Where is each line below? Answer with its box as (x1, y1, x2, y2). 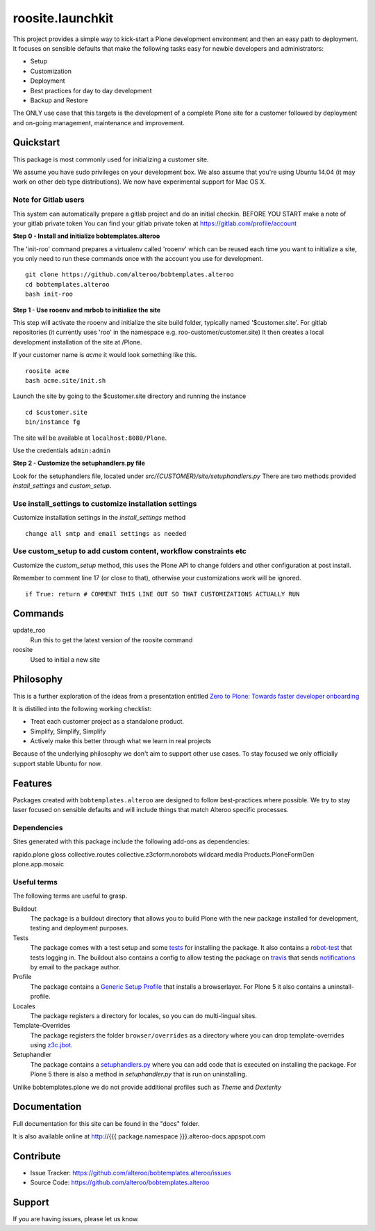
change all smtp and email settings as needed (25, 530, 187, 537)
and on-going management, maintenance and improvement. (12, 118, 185, 127)
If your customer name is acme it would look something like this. (12, 351, 197, 359)
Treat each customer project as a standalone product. (30, 717, 184, 726)
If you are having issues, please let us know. (12, 1215, 139, 1223)
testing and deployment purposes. (30, 924, 128, 932)
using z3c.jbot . (30, 1041, 73, 1049)
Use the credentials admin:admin (12, 446, 111, 454)
